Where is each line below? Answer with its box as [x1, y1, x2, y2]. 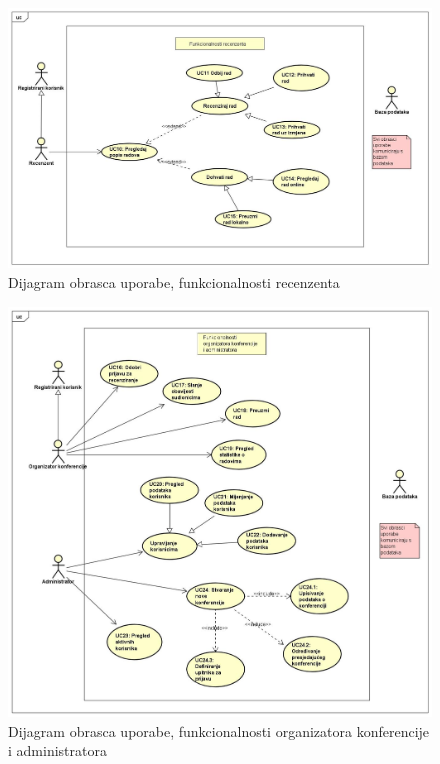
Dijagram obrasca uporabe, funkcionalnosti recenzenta [8, 272, 340, 293]
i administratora [8, 740, 107, 761]
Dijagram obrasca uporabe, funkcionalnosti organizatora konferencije [8, 720, 430, 741]
